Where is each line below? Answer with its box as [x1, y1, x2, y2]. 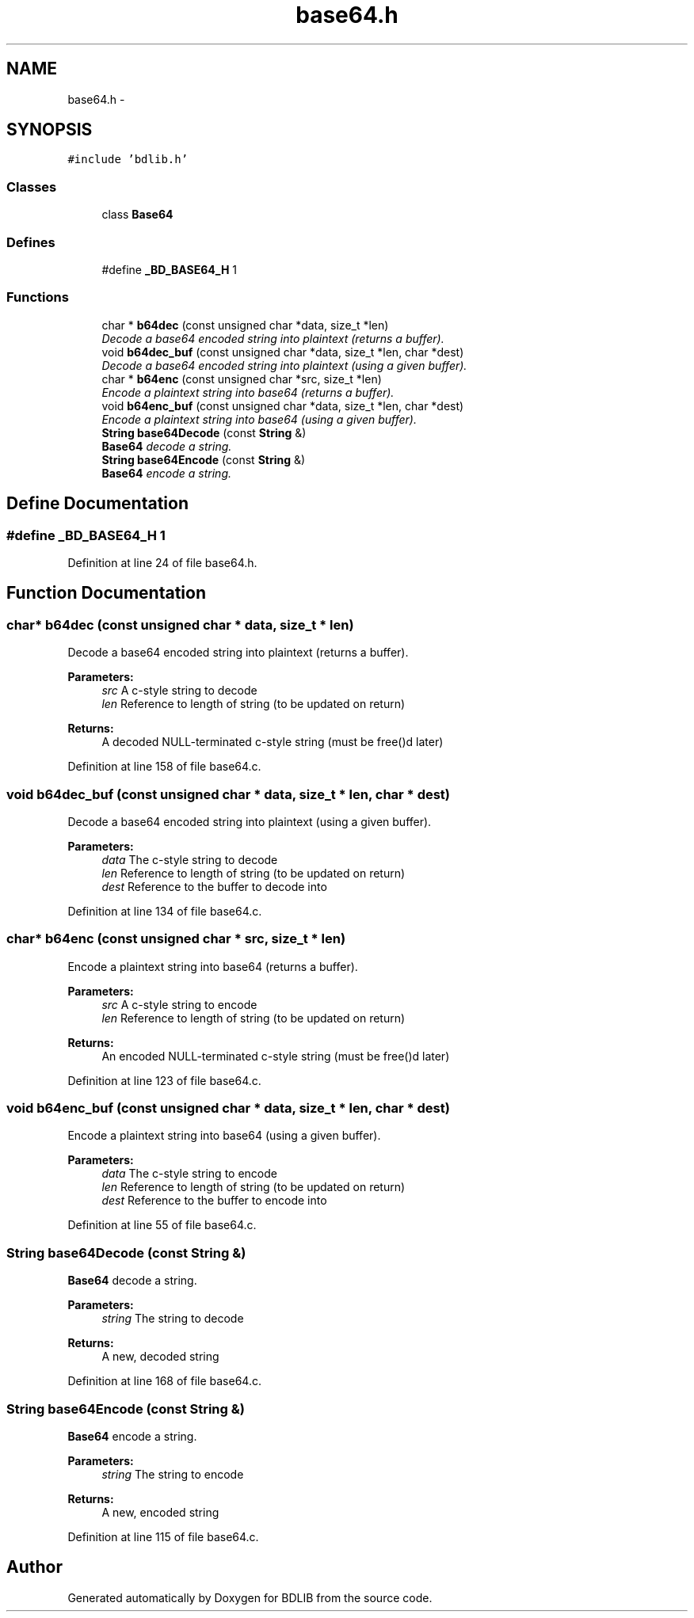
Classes [6, 178, 57, 195]
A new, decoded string [101, 1350, 219, 1364]
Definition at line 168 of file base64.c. [67, 1374, 261, 1388]
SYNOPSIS [6, 120, 93, 140]
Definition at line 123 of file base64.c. [67, 1073, 261, 1087]
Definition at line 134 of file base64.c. [67, 904, 262, 918]
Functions [6, 289, 69, 306]
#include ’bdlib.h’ [67, 153, 189, 166]
